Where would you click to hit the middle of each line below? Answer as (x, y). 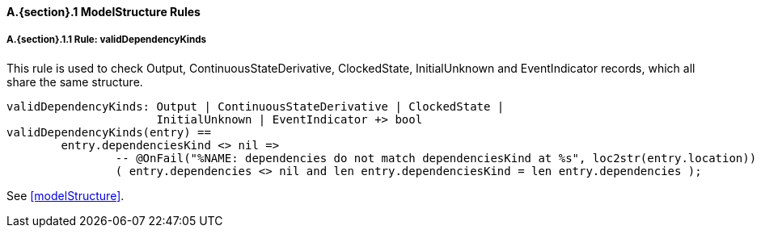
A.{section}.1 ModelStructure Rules (104, 12)
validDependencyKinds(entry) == (109, 132)
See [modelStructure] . (66, 195)
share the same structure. (75, 81)
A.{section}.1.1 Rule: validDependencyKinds (107, 40)
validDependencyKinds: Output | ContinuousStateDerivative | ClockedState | (256, 106)
